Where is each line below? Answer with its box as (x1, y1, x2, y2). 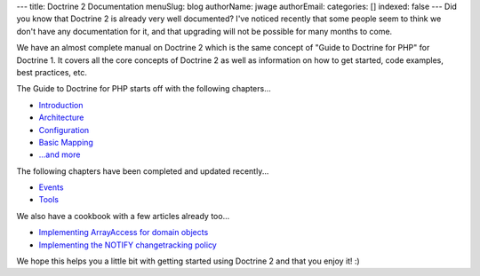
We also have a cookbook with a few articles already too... (16, 210, 230, 221)
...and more (38, 149, 81, 160)
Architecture (38, 112, 84, 123)
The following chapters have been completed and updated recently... (16, 165, 269, 177)
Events (38, 182, 64, 193)
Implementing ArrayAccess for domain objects (38, 227, 209, 238)
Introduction (38, 99, 84, 110)
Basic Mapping (38, 137, 93, 147)
